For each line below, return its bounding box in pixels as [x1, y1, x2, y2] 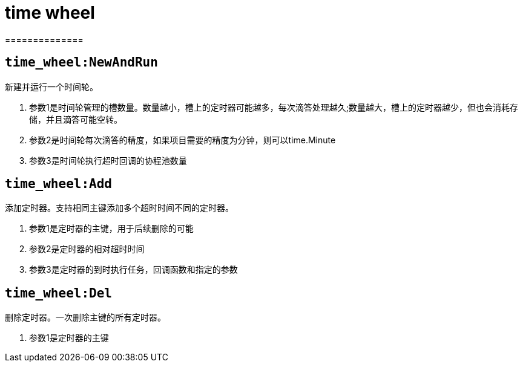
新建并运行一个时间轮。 [5, 81, 98, 92]
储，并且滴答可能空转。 [29, 114, 122, 125]
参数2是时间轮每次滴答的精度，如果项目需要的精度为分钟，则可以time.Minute [29, 134, 336, 145]
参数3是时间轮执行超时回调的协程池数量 [29, 155, 187, 166]
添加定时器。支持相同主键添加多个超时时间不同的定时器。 [5, 203, 234, 213]
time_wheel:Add [5, 177, 113, 192]
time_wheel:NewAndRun [5, 55, 158, 70]
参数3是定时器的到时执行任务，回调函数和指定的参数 [29, 264, 238, 275]
